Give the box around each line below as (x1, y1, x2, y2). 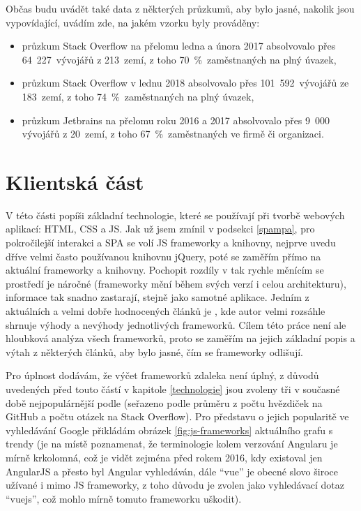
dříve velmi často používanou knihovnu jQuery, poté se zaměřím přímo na (6, 249, 321, 263)
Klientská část (6, 167, 144, 195)
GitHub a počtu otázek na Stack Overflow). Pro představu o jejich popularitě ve (6, 409, 349, 424)
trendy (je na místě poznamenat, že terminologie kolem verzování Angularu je (6, 436, 338, 451)
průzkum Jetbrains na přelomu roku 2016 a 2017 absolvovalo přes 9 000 (22, 112, 330, 127)
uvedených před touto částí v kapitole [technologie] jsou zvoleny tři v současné (6, 382, 340, 396)
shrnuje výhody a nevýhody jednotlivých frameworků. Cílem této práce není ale (6, 317, 346, 332)
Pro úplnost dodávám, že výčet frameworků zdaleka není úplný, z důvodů (6, 368, 319, 383)
